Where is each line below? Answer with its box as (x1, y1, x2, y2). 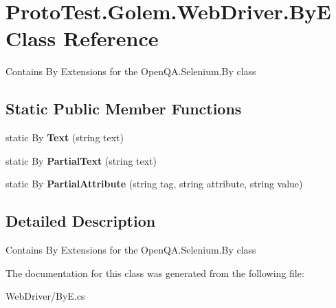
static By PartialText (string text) (5, 153, 157, 167)
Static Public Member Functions (5, 98, 242, 119)
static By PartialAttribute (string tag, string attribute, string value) (5, 176, 303, 191)
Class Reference (5, 24, 159, 52)
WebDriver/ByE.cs (5, 289, 85, 303)
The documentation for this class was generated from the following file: (5, 265, 304, 280)
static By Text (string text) (5, 130, 124, 145)
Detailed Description (5, 210, 156, 232)
